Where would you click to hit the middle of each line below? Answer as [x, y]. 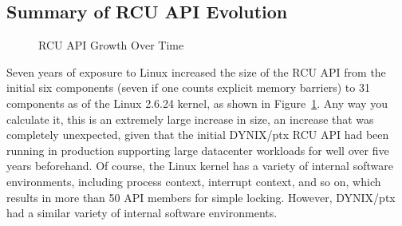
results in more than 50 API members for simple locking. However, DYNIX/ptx [201, 197]
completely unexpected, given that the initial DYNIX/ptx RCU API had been [198, 135]
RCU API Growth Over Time [111, 45]
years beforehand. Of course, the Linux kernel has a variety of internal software [200, 166]
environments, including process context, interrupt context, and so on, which [194, 181]
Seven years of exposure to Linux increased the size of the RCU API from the [196, 71]
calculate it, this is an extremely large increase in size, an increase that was [190, 119]
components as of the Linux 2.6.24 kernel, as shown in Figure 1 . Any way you [197, 103]
